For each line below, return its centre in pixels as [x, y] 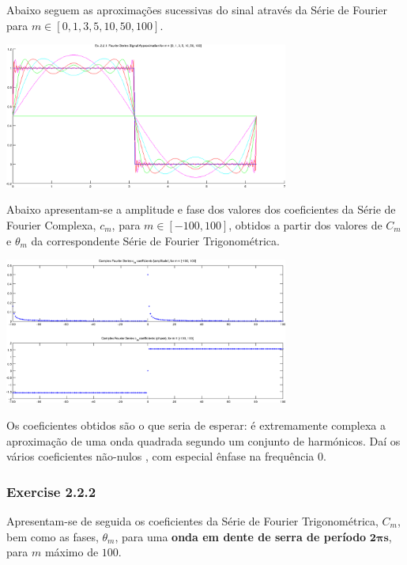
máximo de [72, 552]
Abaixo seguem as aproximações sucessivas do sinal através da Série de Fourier [197, 9]
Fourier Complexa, [51, 224]
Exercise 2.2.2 [51, 491]
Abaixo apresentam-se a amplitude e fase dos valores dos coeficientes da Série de [201, 209]
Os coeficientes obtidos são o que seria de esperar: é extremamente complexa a [196, 425]
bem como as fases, [53, 536]
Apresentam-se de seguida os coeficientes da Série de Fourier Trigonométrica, [192, 520]
